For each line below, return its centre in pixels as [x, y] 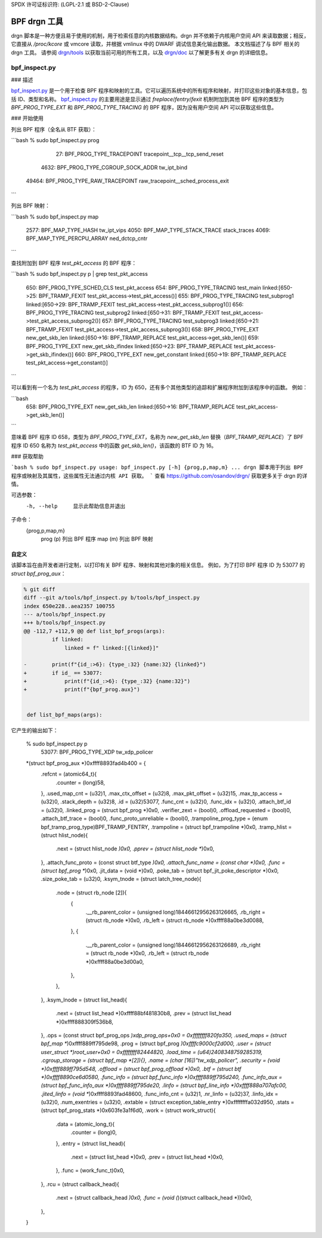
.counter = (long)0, [94, 1132]
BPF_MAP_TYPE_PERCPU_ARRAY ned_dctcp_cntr [87, 238]
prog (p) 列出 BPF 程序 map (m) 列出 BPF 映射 [97, 539]
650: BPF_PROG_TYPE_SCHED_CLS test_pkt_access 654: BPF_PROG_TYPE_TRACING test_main [144, 287]
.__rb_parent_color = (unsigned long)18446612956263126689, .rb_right [173, 945]
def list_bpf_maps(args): [65, 715]
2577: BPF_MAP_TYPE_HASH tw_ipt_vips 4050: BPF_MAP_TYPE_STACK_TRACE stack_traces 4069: [148, 230]
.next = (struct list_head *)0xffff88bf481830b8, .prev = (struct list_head [144, 1013]
